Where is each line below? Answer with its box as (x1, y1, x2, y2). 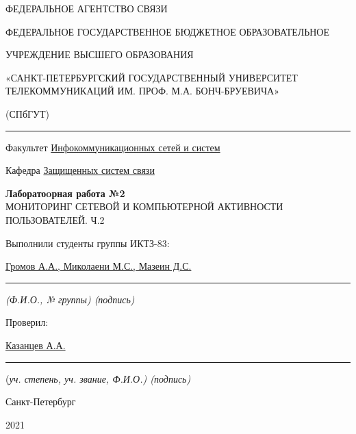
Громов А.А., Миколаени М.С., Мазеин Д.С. (5, 259, 192, 273)
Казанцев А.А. (5, 337, 66, 352)
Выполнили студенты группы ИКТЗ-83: (5, 235, 170, 250)
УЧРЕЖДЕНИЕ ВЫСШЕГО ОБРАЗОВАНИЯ (5, 47, 194, 62)
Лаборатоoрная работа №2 (5, 186, 125, 200)
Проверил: (5, 315, 49, 329)
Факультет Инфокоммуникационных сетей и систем (5, 140, 220, 154)
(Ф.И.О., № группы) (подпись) (5, 292, 135, 306)
